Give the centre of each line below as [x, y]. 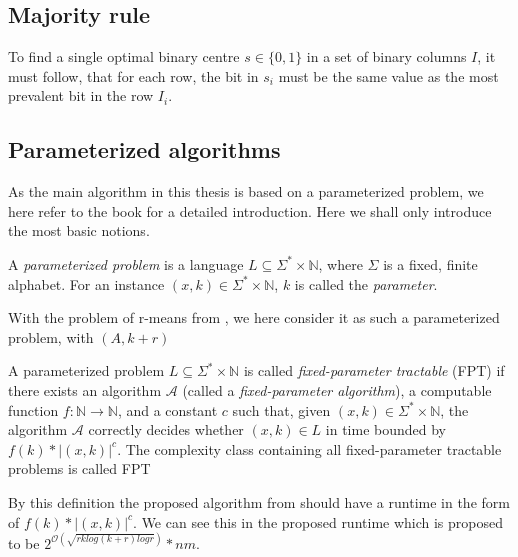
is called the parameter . [366, 283]
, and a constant [167, 409]
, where [340, 263]
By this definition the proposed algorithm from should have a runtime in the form [259, 501]
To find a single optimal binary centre [124, 56]
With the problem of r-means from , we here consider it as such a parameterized [254, 317]
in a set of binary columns [386, 56]
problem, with [51, 336]
